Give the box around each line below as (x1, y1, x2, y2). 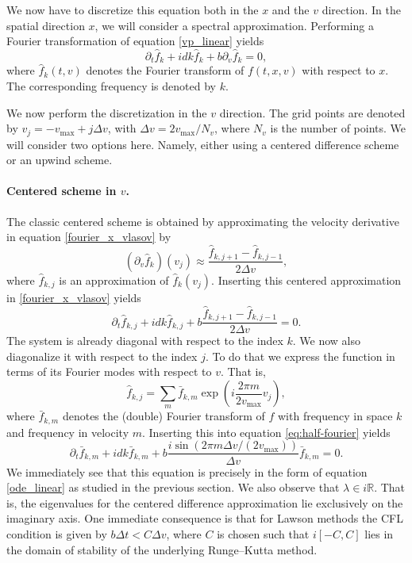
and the (271, 2, 310, 17)
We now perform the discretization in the (6, 104, 207, 121)
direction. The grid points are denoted (219, 104, 406, 121)
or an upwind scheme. (6, 151, 113, 168)
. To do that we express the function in (205, 347, 395, 364)
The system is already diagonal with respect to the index (6, 332, 283, 349)
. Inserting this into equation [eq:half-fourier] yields (142, 423, 391, 440)
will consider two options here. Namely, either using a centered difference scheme (6, 136, 399, 152)
